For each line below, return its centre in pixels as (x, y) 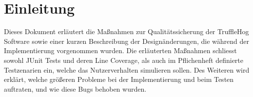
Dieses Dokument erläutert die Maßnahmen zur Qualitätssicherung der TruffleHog (126, 31)
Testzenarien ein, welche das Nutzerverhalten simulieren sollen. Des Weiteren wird (127, 69)
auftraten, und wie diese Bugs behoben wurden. (75, 88)
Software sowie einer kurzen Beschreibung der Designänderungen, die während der (126, 41)
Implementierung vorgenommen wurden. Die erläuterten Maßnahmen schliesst (120, 50)
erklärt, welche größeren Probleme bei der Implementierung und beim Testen (119, 79)
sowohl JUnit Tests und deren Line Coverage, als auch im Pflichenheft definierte (124, 60)
